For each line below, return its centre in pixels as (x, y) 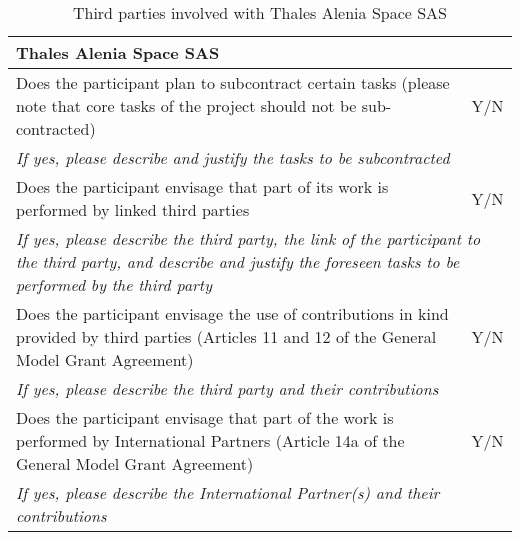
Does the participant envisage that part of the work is (205, 417)
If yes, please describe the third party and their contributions (227, 388)
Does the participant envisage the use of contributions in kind (232, 313)
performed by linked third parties (133, 209)
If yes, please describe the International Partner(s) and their (228, 492)
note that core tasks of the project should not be (186, 105)
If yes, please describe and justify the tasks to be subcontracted (233, 157)
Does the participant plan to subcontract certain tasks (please (233, 82)
